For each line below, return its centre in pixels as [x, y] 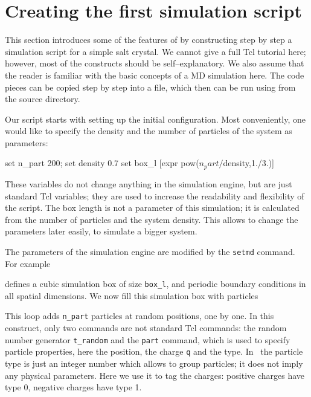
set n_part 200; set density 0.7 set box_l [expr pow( [102, 163]
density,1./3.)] [249, 163]
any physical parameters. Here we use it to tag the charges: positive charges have [155, 375]
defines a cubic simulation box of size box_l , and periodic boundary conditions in [155, 284]
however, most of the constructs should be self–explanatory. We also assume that [155, 63]
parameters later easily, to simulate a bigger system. [101, 231]
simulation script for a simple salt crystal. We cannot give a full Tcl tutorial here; [155, 51]
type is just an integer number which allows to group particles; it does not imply [154, 363]
